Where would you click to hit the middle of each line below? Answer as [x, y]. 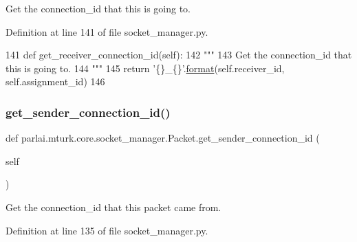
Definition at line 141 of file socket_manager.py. [107, 31]
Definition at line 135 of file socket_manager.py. [107, 230]
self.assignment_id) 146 [55, 81]
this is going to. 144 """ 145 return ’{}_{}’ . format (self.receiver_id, [145, 68]
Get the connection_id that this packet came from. [113, 207]
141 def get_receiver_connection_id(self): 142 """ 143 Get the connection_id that [179, 55]
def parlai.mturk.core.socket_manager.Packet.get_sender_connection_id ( [163, 138]
